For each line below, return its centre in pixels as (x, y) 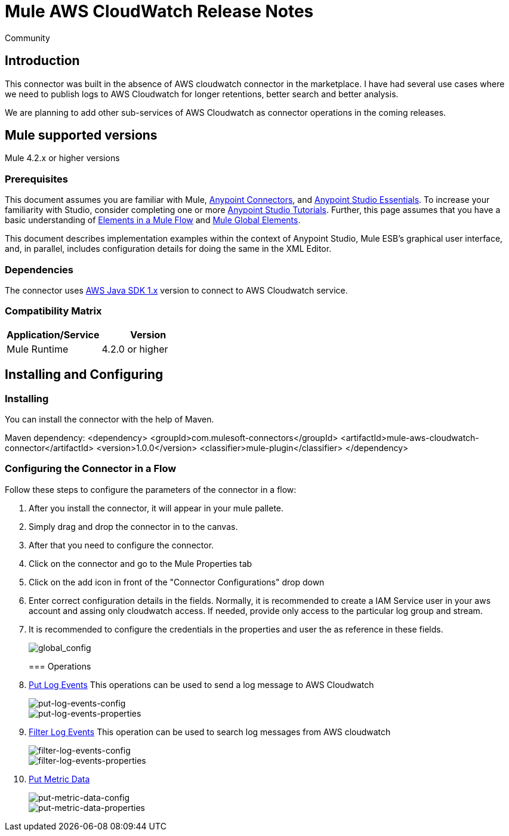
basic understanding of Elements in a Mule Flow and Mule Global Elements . (153, 220)
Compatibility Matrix (53, 311)
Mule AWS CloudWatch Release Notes (159, 11)
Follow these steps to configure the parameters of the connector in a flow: (151, 489)
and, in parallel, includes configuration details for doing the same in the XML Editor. (168, 249)
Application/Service (53, 334)
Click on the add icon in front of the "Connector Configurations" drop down (177, 582)
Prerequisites (36, 179)
